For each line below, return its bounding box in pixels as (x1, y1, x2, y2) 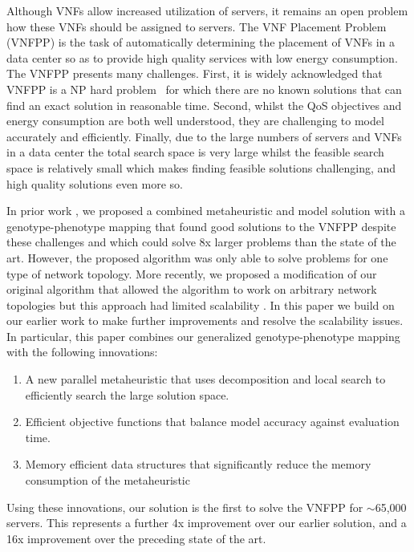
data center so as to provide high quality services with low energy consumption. (6, 49, 398, 66)
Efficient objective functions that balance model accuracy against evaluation (25, 413, 400, 430)
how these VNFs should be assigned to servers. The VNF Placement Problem (6, 18, 387, 34)
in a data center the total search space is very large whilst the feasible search (6, 144, 384, 160)
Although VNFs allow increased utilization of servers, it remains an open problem (6, 2, 408, 18)
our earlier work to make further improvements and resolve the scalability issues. (6, 312, 404, 329)
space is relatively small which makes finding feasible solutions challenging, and (6, 159, 396, 176)
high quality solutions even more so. (6, 175, 183, 192)
